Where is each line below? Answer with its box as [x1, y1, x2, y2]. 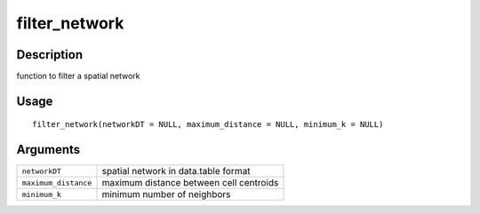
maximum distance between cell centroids [101, 177, 279, 189]
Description [16, 47, 84, 62]
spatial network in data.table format [101, 165, 251, 178]
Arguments [16, 142, 81, 157]
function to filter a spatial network [16, 71, 140, 82]
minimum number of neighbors [101, 188, 231, 201]
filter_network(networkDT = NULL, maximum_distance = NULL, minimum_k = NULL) [32, 120, 384, 130]
